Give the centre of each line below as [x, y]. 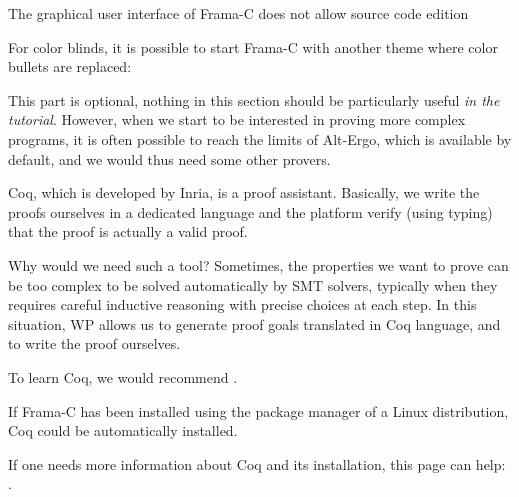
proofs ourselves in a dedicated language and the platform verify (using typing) [250, 211]
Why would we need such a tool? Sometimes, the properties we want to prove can [258, 264]
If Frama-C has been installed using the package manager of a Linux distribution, [258, 410]
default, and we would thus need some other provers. [169, 158]
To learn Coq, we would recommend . [123, 376]
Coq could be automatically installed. [123, 430]
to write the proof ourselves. [94, 343]
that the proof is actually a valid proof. [128, 231]
